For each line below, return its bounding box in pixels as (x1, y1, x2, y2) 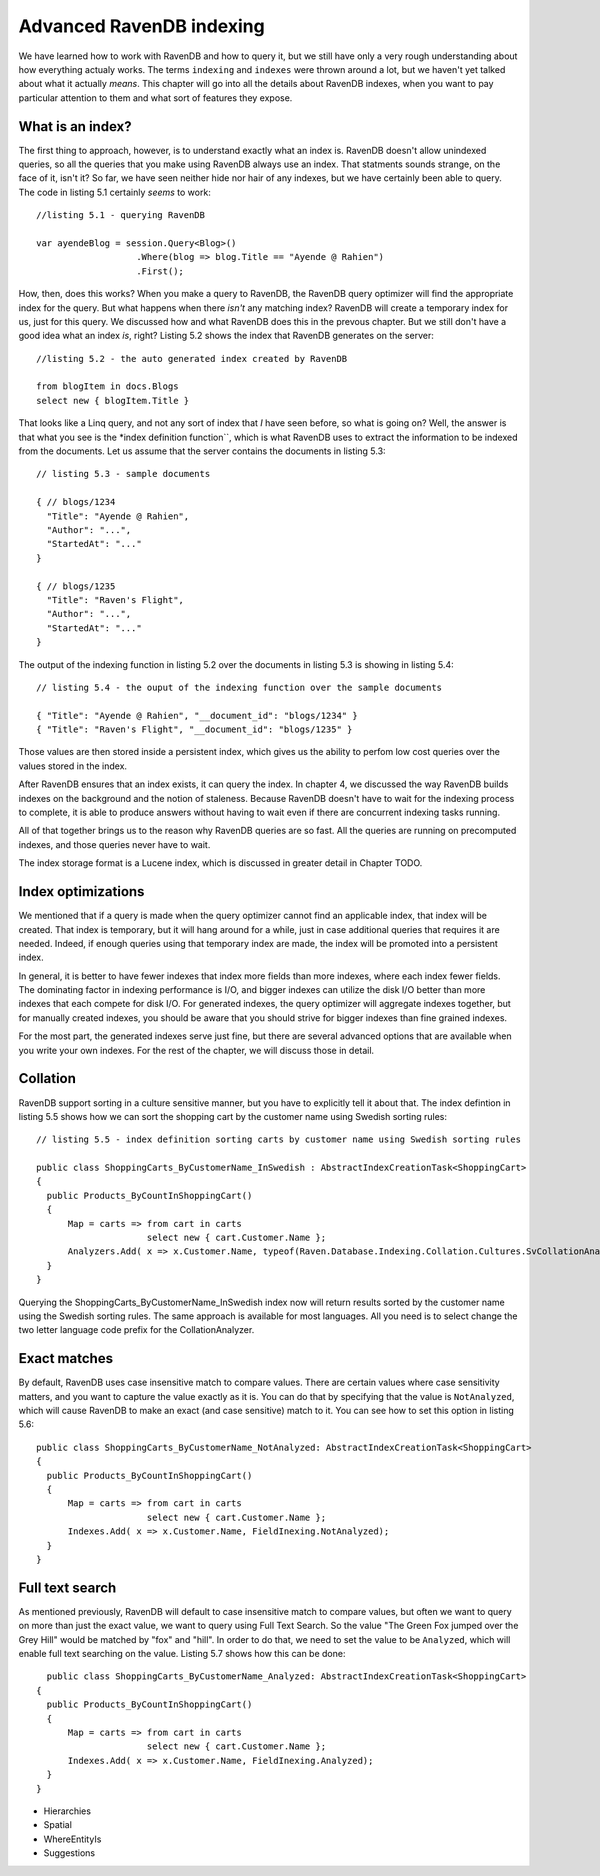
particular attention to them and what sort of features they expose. (18, 91, 293, 104)
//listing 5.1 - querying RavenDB (36, 210, 205, 221)
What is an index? (18, 118, 132, 135)
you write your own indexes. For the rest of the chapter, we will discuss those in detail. (18, 1044, 375, 1056)
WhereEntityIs (43, 1833, 102, 1845)
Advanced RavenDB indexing (18, 15, 265, 37)
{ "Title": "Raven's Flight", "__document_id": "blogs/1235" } (36, 724, 353, 735)
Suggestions (43, 1847, 96, 1859)
